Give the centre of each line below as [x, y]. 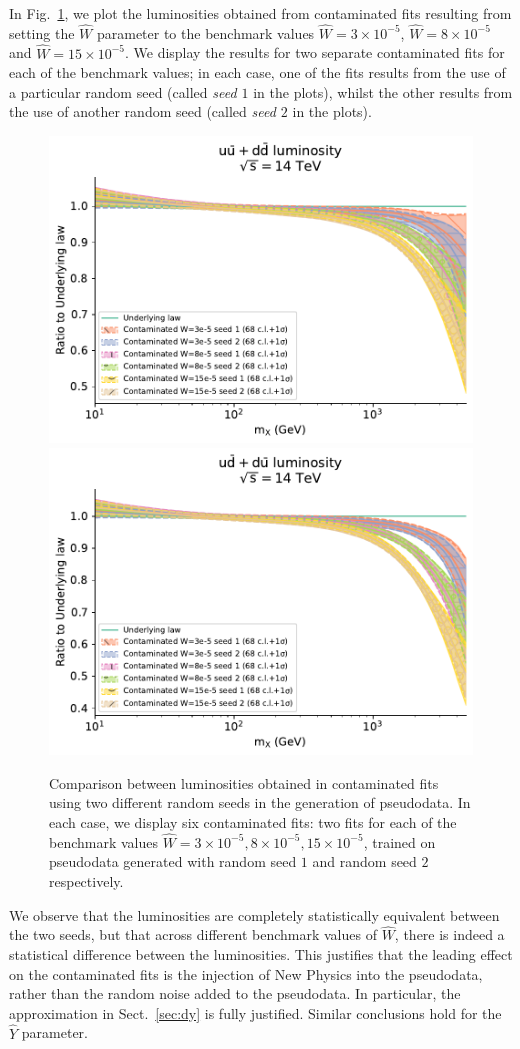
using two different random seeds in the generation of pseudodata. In [260, 802]
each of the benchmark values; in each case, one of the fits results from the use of [257, 72]
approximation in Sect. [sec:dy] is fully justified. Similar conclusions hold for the [255, 1012]
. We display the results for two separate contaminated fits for [314, 52]
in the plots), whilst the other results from [383, 91]
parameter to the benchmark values [205, 32]
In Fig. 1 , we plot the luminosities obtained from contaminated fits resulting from [260, 13]
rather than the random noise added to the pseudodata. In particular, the [235, 993]
